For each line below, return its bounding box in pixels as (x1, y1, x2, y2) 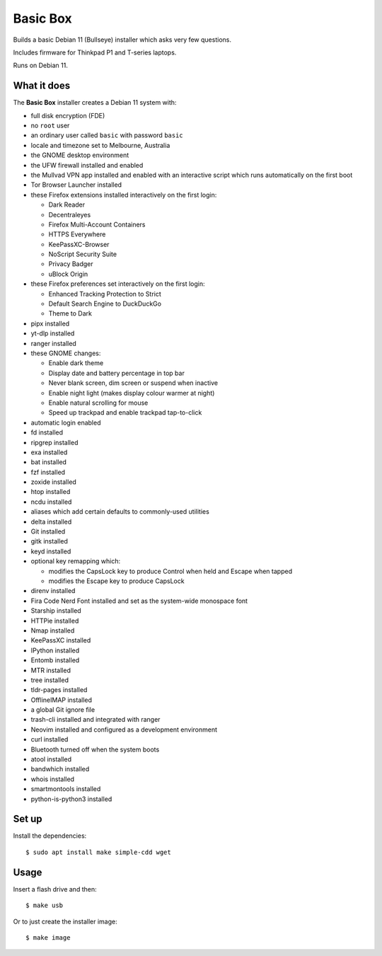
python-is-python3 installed (30, 795, 112, 803)
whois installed (30, 775, 74, 783)
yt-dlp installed (30, 329, 75, 338)
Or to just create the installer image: (13, 917, 117, 926)
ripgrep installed (30, 438, 79, 447)
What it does (13, 80, 71, 92)
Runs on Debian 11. (13, 61, 69, 70)
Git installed (30, 527, 66, 536)
